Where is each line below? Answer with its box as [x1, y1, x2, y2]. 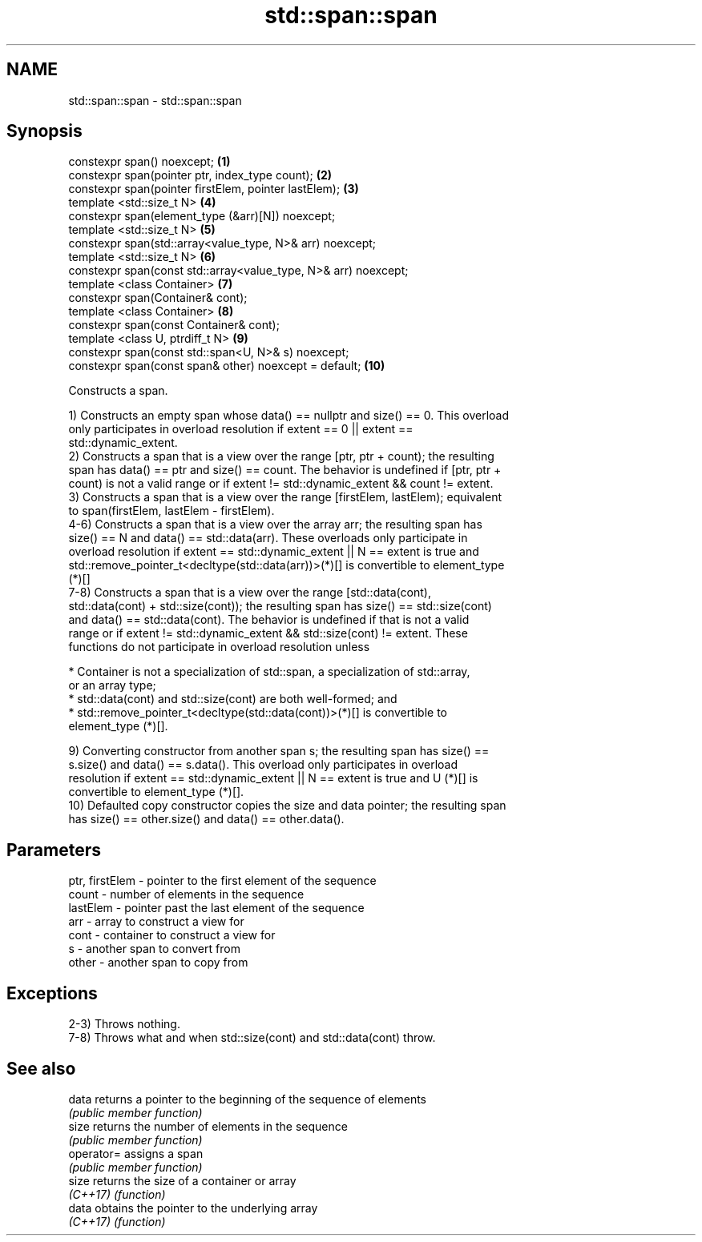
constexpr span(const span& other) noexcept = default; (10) [68, 359, 385, 373]
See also [6, 1058, 76, 1079]
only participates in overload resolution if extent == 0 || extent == [68, 422, 414, 436]
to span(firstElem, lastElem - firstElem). [68, 504, 275, 518]
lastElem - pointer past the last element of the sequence [68, 901, 365, 915]
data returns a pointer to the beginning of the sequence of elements [68, 1091, 426, 1106]
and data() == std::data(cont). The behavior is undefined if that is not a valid [68, 613, 470, 627]
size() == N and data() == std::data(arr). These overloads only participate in [68, 531, 468, 545]
